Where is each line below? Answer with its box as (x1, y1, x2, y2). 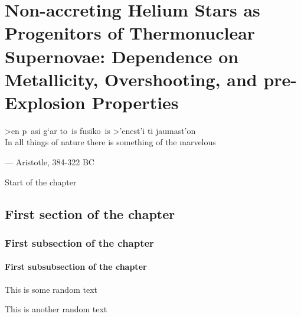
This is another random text (5, 303, 107, 315)
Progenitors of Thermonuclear (5, 21, 256, 45)
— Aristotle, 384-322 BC (5, 156, 94, 168)
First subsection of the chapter (5, 235, 154, 250)
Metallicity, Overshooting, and (5, 67, 257, 91)
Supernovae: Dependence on (5, 44, 239, 68)
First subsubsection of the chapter (5, 260, 147, 273)
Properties (91, 90, 179, 114)
